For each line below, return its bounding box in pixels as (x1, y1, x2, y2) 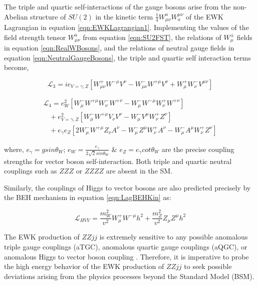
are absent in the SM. (106, 165, 173, 176)
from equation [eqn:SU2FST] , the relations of (83, 31, 221, 42)
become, (4, 62, 29, 72)
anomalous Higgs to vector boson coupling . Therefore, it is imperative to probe (4, 251, 249, 261)
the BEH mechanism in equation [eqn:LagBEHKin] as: (4, 192, 171, 202)
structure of (30, 11, 66, 21)
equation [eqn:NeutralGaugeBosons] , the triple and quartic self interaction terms (4, 52, 251, 62)
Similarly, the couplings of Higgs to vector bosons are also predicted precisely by (4, 182, 251, 192)
